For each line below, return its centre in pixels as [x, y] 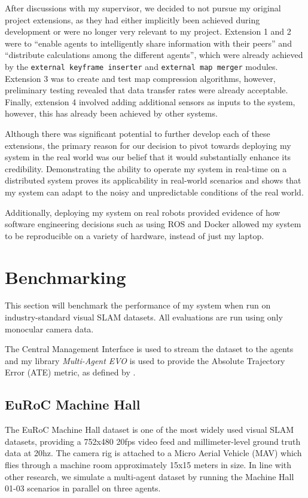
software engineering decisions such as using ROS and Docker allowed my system [153, 224]
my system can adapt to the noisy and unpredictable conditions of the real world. [154, 192]
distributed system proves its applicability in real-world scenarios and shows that [153, 180]
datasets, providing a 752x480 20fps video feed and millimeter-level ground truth [153, 441]
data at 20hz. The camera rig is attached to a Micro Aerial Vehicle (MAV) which [153, 453]
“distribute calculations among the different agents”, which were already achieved [154, 55]
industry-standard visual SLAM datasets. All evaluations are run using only [144, 317]
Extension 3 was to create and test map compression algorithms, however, [140, 78]
